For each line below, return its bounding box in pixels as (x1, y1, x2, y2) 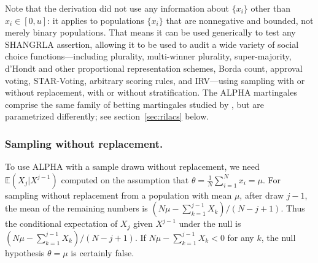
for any (227, 231, 254, 243)
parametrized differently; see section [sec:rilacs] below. (5, 110, 209, 123)
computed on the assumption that (61, 173, 189, 186)
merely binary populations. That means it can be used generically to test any (5, 26, 296, 39)
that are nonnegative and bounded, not (166, 13, 314, 26)
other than (250, 2, 291, 14)
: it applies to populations (47, 13, 144, 26)
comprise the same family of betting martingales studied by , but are (5, 97, 264, 110)
